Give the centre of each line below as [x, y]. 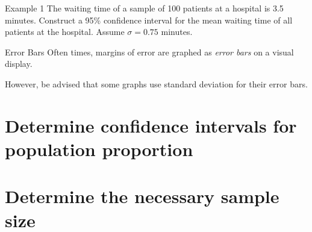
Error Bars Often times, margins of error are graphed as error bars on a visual [149, 52]
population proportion [99, 149]
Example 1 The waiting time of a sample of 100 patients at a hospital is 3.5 [144, 8]
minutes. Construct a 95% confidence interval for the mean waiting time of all [149, 20]
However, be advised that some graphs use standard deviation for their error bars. [156, 83]
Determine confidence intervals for [151, 125]
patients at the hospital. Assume [65, 32]
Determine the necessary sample [142, 196]
